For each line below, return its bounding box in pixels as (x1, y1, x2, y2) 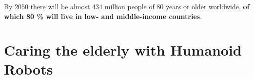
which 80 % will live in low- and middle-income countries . (4, 11, 202, 21)
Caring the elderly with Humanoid (4, 39, 242, 59)
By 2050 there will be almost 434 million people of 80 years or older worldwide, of (4, 1, 250, 12)
